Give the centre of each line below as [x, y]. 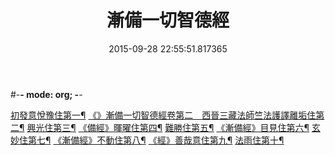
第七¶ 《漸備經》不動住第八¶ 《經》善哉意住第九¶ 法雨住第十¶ [156, 140]
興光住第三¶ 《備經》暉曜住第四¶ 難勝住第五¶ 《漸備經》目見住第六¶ [168, 127]
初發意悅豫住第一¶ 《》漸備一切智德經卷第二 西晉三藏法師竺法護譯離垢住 [163, 115]
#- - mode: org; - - [46, 94]
